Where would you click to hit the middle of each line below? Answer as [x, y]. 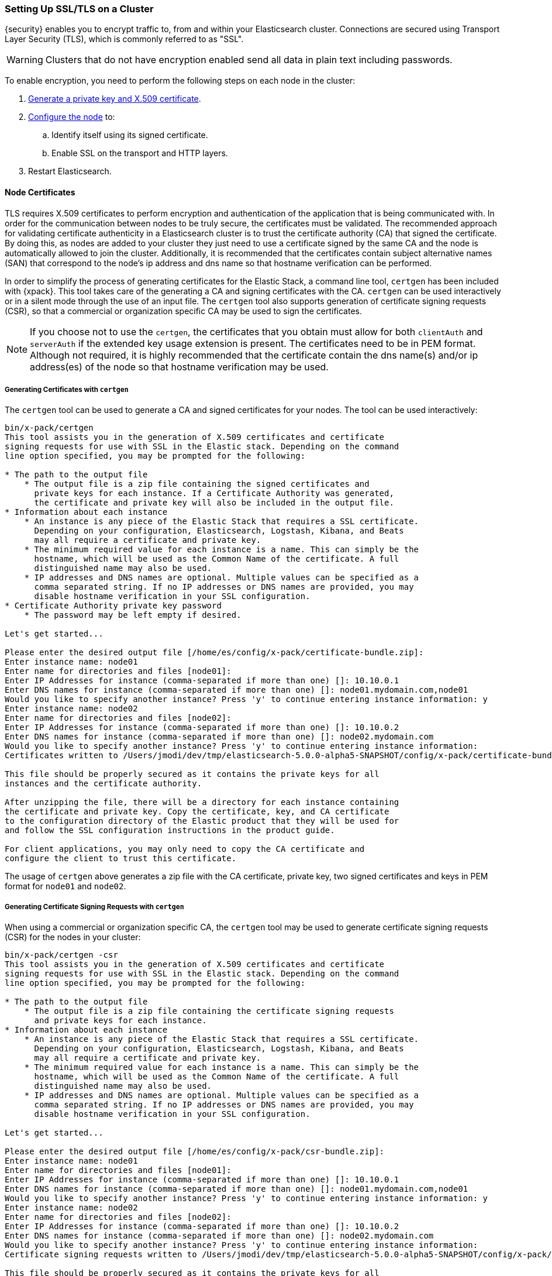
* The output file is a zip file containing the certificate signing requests [209, 1011]
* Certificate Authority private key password [113, 606]
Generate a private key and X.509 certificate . [115, 99]
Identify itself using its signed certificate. [130, 135]
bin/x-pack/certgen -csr [61, 955]
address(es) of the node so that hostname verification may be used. [179, 367]
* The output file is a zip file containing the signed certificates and [197, 484]
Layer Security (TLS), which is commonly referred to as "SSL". [124, 39]
